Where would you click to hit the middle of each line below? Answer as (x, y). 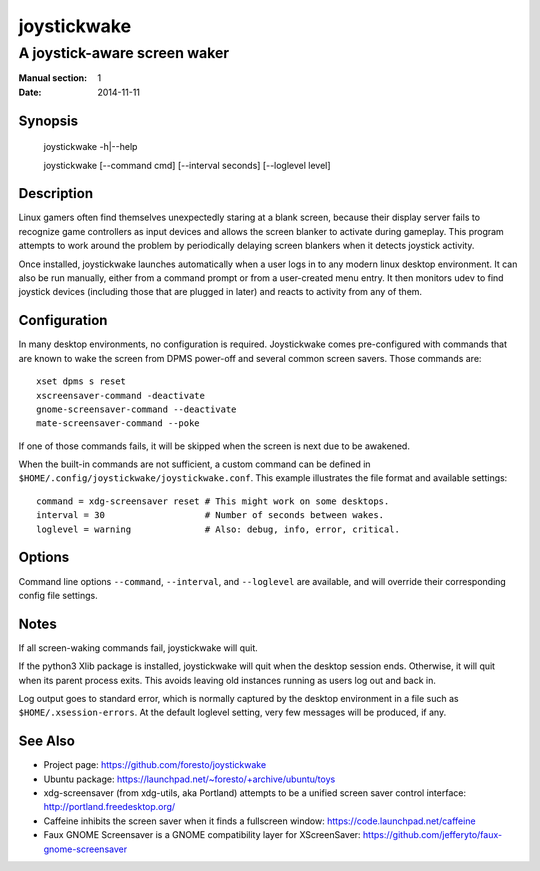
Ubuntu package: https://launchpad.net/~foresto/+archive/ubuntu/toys (189, 779)
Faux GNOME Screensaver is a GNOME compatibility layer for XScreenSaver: (202, 835)
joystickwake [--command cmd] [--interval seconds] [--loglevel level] (187, 165)
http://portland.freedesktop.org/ (109, 807)
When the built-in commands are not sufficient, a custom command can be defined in (194, 464)
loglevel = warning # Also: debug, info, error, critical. (218, 529)
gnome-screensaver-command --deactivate (136, 409)
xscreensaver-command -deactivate (120, 395)
